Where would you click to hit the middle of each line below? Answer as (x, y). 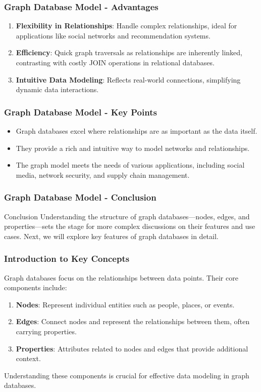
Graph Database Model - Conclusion (80, 197)
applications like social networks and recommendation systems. (113, 35)
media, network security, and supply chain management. (103, 174)
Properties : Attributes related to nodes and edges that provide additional (132, 348)
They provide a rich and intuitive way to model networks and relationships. (133, 148)
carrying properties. (46, 331)
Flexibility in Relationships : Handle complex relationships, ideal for (126, 26)
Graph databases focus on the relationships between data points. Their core (121, 277)
